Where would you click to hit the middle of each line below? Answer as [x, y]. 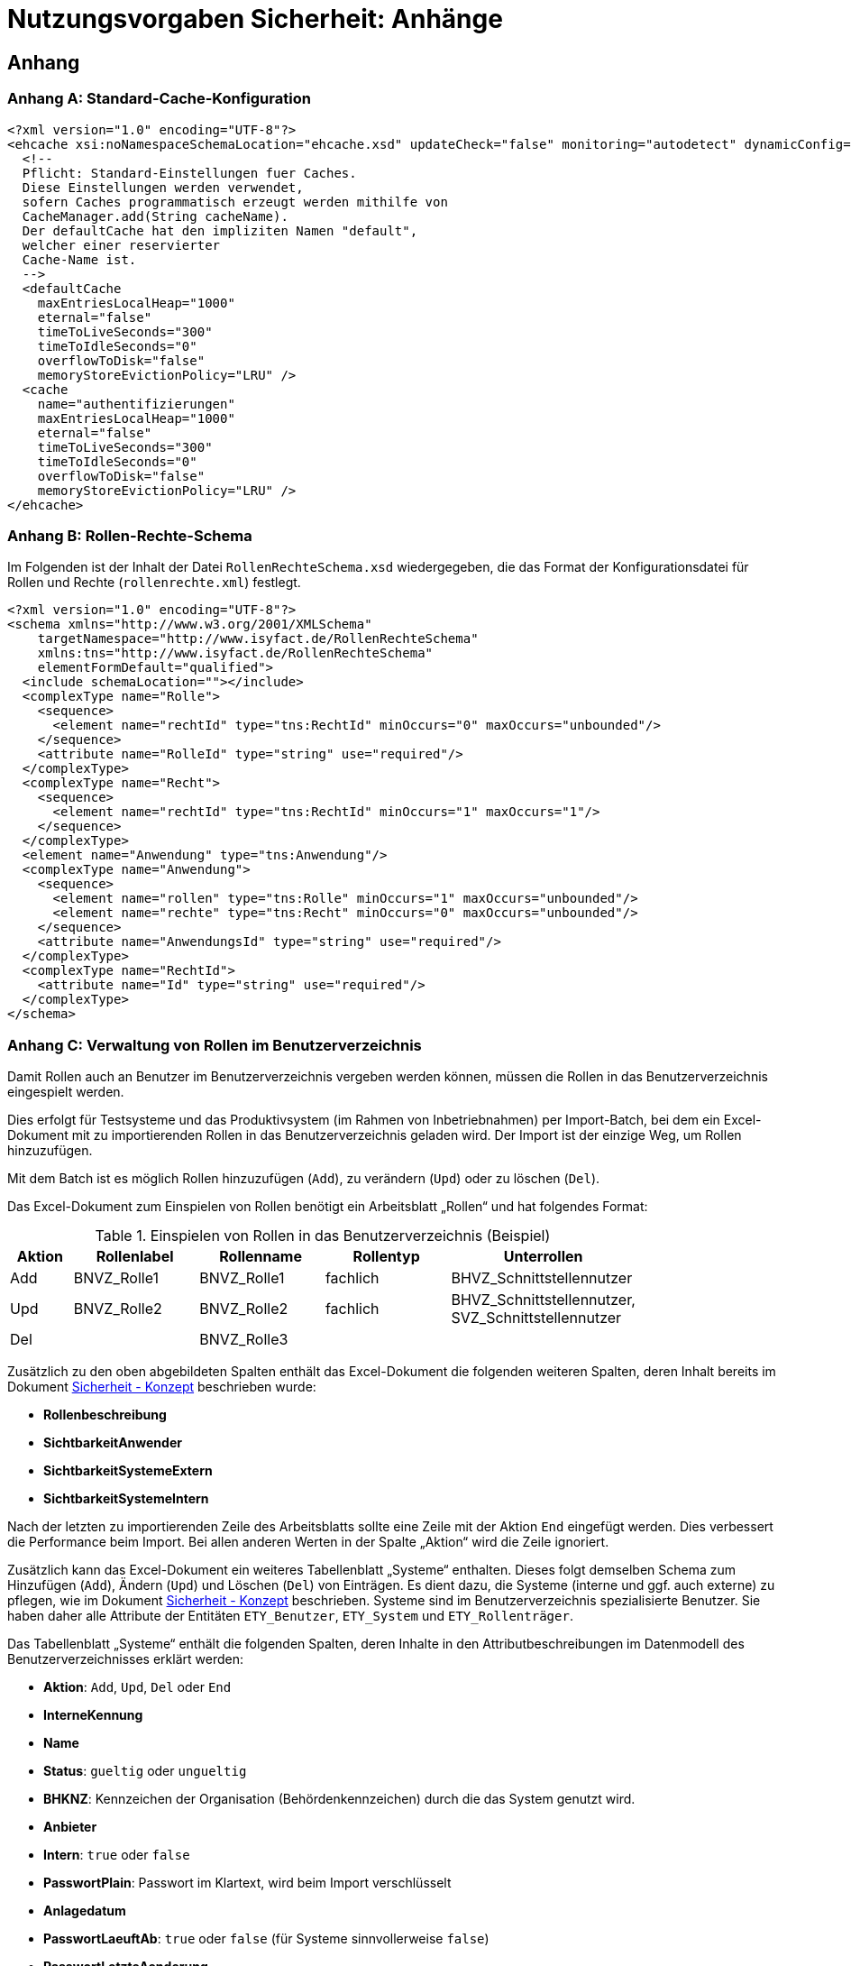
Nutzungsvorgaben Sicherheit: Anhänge [255, 19]
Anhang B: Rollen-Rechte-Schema [130, 535]
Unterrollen [543, 1257]
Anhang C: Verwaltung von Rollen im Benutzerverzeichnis [215, 1045]
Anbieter [70, 1827]
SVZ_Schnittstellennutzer [536, 1318]
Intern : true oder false [117, 1855]
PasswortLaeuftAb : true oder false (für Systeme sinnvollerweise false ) [266, 1939]
